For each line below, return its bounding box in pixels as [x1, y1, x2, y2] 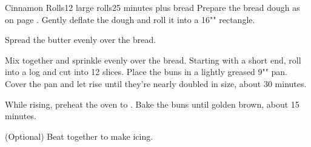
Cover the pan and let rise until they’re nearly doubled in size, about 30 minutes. [5, 77, 307, 90]
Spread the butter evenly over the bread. [5, 33, 156, 46]
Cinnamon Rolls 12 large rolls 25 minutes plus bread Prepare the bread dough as [5, 1, 300, 13]
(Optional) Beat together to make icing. [5, 129, 153, 142]
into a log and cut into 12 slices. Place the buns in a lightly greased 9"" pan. [5, 65, 288, 78]
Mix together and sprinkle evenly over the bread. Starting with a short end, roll [5, 53, 301, 66]
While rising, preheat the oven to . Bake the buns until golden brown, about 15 [5, 97, 299, 110]
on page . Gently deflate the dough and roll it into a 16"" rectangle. [5, 13, 255, 25]
